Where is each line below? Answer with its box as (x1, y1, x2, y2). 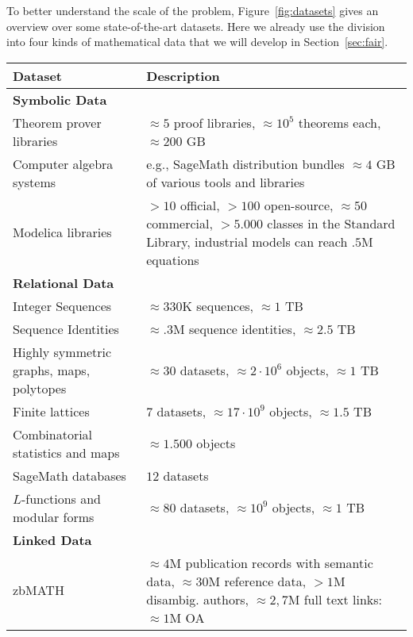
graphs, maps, (13, 360, 91, 379)
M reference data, (208, 571, 307, 590)
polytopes (13, 378, 67, 397)
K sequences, (182, 296, 254, 315)
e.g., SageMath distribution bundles (146, 154, 345, 173)
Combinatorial (13, 424, 93, 443)
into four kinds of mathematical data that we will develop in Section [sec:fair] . (6, 33, 388, 50)
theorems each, (298, 113, 381, 132)
